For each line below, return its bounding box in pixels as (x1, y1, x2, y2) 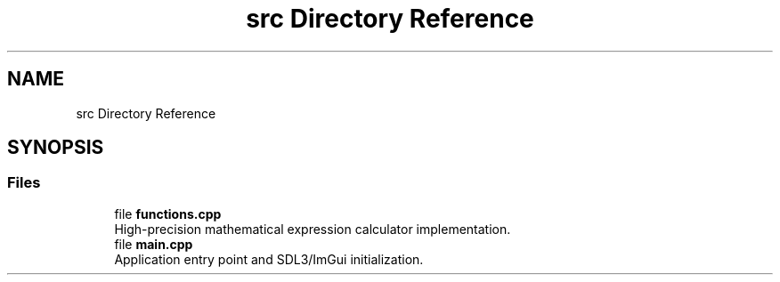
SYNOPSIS (7, 136, 104, 159)
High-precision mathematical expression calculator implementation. (114, 221, 511, 237)
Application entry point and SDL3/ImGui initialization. (114, 251, 424, 267)
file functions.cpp (114, 205, 222, 222)
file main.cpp (114, 236, 193, 252)
